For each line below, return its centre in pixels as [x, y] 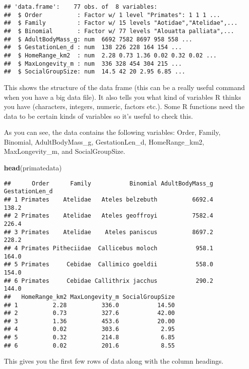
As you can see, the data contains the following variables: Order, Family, [112, 132]
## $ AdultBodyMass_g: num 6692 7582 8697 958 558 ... [98, 39]
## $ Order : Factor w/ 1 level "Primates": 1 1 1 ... [112, 15]
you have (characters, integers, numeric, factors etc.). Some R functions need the [124, 106]
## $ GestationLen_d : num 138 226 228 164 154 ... [93, 47]
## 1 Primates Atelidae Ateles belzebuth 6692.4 [109, 199]
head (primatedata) [33, 168]
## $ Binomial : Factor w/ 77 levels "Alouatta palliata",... [119, 31]
